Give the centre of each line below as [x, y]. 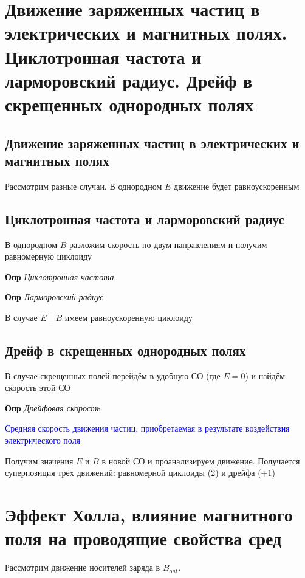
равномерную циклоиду [49, 256]
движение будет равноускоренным [237, 186]
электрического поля [43, 440]
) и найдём [265, 375]
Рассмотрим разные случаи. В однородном [84, 186]
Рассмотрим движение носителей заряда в [83, 567]
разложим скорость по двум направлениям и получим [168, 244]
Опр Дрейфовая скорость [53, 408]
